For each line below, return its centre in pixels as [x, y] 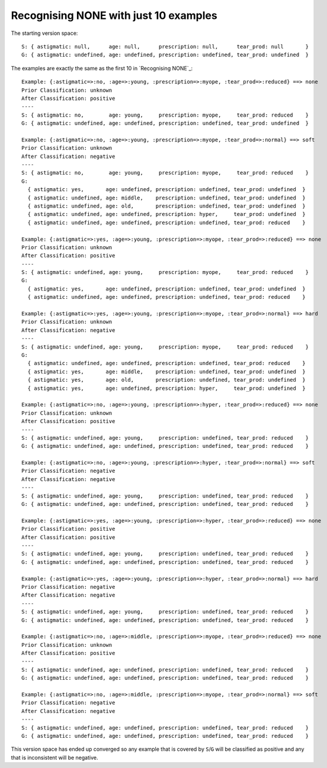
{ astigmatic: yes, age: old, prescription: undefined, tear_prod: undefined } [167, 380]
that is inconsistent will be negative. [54, 757]
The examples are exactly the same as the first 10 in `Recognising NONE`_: [102, 68]
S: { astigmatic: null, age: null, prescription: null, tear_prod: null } [165, 46]
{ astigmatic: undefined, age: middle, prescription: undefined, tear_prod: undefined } [167, 198]
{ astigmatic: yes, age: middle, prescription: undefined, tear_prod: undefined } [167, 372]
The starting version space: [44, 33]
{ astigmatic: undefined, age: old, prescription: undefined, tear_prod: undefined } [167, 206]
